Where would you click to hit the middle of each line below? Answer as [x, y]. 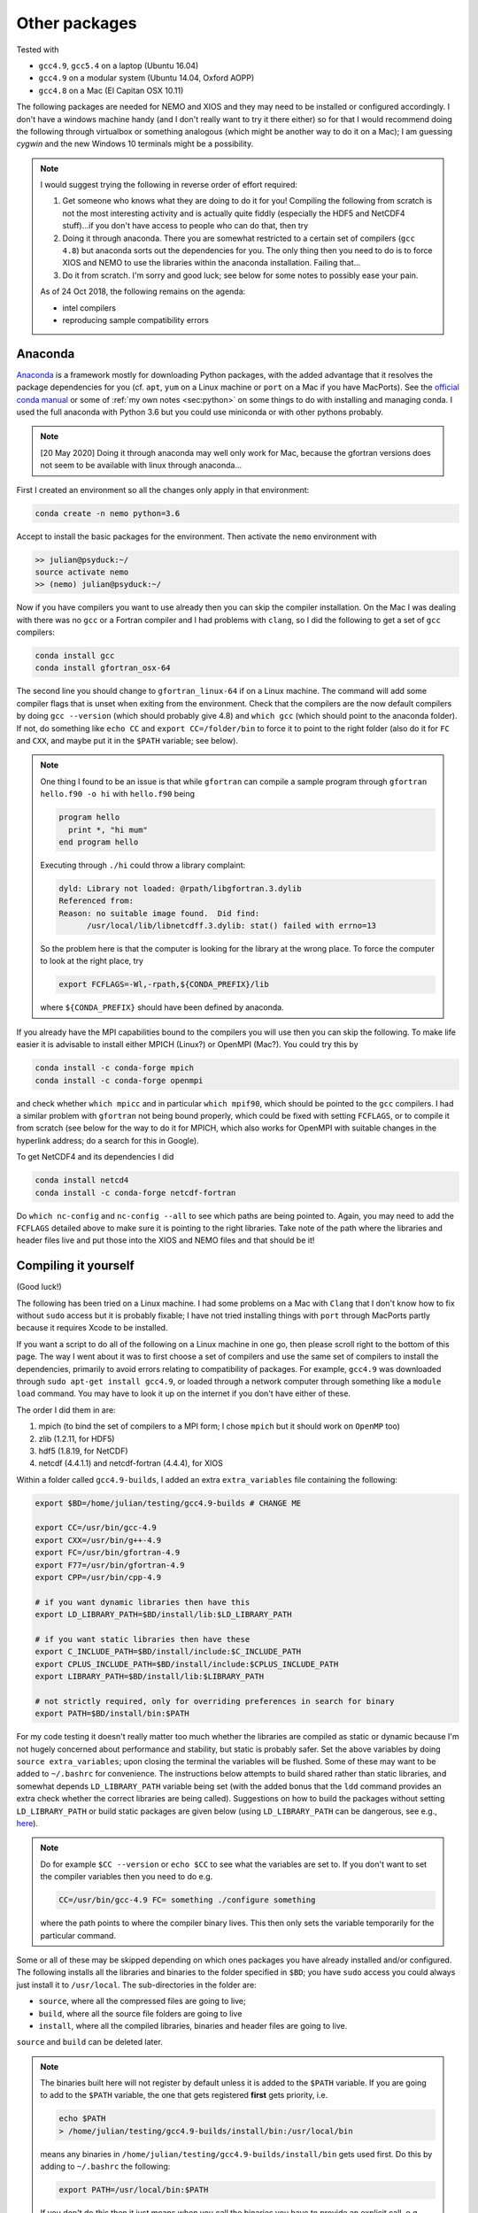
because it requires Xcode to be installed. [92, 1328]
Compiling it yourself [75, 1266]
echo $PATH [82, 2119]
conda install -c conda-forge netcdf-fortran [135, 1192]
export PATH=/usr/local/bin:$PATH [134, 2190]
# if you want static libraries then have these [143, 1639]
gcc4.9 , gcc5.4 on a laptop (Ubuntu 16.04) [119, 66]
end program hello [99, 842]
